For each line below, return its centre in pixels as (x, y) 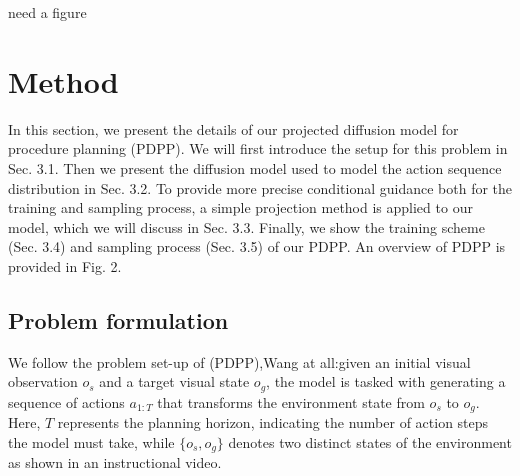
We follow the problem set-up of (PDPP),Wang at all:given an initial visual (239, 361)
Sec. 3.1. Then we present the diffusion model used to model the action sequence (255, 167)
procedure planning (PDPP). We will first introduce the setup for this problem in (258, 148)
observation (43, 381)
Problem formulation (118, 319)
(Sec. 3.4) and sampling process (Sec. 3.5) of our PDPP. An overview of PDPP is (257, 246)
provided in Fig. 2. (65, 265)
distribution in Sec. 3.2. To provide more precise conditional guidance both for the (260, 187)
